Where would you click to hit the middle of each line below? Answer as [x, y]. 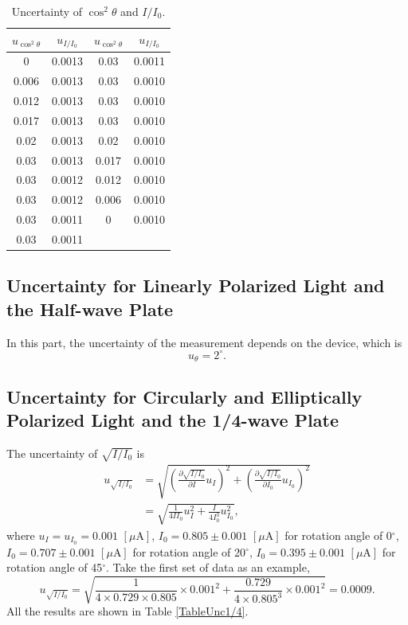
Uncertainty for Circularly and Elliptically [184, 396]
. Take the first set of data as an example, [208, 567]
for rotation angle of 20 [189, 551]
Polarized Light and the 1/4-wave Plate [173, 419]
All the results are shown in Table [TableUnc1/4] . [127, 611]
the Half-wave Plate [90, 309]
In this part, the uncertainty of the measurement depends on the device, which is [204, 342]
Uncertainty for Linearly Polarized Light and [196, 285]
